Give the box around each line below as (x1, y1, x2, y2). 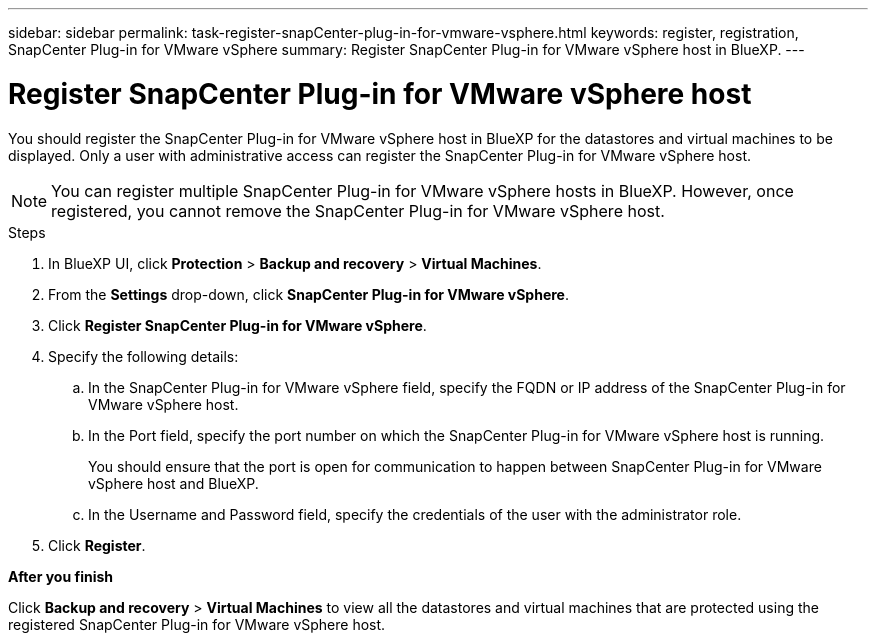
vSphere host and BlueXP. (88, 474, 259, 492)
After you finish (8, 567, 114, 585)
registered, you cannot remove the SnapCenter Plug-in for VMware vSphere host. (51, 200, 665, 221)
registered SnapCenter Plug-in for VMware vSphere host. (8, 615, 386, 633)
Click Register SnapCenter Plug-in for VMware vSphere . (48, 316, 427, 334)
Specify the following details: (48, 347, 239, 365)
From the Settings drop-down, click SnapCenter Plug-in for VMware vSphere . (48, 285, 569, 303)
